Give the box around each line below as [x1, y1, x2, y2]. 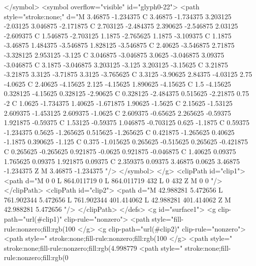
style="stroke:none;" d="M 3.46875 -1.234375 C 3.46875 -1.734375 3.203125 [4, 11, 231, 21]
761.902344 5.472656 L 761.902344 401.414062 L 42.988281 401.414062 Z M [4, 194, 231, 204]
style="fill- [152, 214, 184, 224]
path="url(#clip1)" [4, 214, 62, 224]
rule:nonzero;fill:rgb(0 [4, 252, 68, 263]
